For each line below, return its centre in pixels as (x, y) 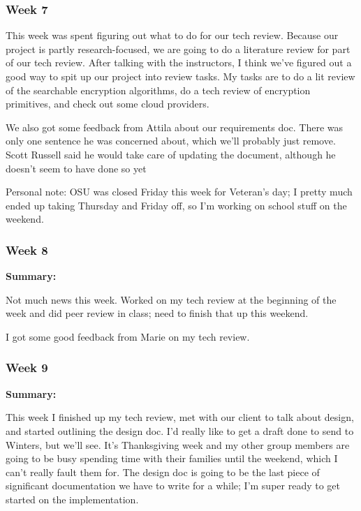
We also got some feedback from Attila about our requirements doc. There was (175, 127)
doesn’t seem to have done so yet (76, 168)
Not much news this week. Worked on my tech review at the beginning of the (171, 299)
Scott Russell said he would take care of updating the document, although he (171, 154)
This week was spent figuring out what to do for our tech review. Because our (172, 35)
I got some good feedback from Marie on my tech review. (128, 336)
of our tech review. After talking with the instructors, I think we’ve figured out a (179, 62)
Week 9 (27, 368)
